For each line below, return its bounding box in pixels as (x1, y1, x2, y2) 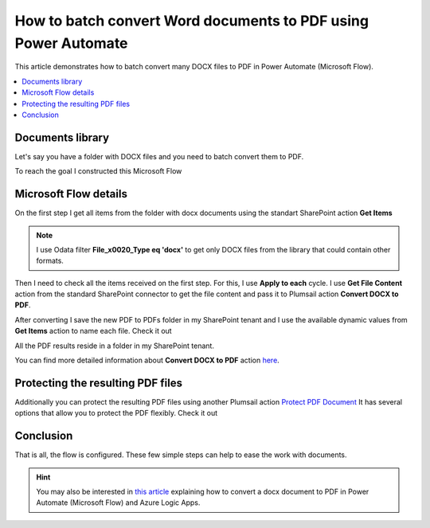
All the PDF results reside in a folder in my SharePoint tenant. (14, 341, 215, 350)
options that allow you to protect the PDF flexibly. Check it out (14, 409, 218, 418)
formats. (36, 256, 64, 266)
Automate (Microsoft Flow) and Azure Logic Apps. (36, 498, 201, 507)
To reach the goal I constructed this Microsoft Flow (14, 166, 182, 176)
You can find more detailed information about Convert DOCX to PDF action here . (14, 355, 280, 366)
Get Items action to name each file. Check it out (14, 327, 172, 336)
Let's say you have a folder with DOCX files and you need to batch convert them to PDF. (14, 151, 304, 161)
